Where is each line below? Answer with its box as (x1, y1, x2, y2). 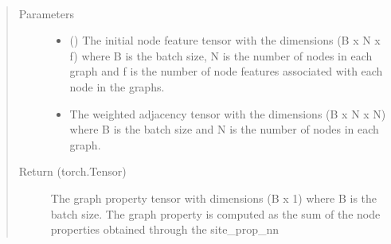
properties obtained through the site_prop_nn (50, 221, 279, 238)
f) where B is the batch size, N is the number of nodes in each (69, 47, 373, 64)
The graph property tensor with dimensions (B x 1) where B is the (50, 189, 377, 206)
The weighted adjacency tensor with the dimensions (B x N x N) (69, 105, 386, 122)
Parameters (18, 5, 74, 21)
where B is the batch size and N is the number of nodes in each (69, 121, 379, 137)
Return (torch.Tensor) (18, 163, 127, 180)
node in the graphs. (69, 78, 165, 95)
